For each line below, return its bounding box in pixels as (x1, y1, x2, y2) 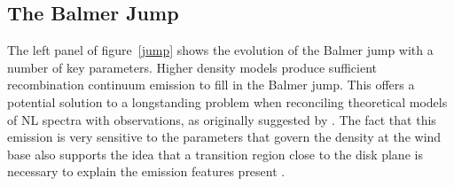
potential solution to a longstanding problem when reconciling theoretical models (7, 92, 448, 111)
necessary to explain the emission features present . (7, 162, 286, 181)
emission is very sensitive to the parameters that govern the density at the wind (7, 128, 442, 146)
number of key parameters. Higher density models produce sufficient (7, 58, 377, 76)
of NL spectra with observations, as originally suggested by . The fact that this (7, 110, 436, 128)
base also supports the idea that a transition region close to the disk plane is (7, 144, 423, 163)
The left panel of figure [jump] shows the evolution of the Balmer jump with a (7, 41, 434, 59)
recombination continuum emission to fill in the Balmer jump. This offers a (7, 75, 415, 94)
